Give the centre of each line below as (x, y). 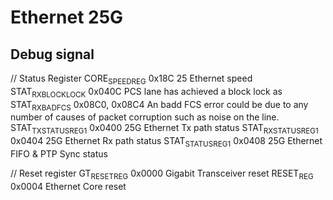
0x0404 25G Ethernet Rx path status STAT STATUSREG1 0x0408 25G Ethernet (166, 142)
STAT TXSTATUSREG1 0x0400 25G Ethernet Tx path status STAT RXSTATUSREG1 (164, 129)
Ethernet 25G (67, 17)
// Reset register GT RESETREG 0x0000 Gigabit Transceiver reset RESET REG (162, 174)
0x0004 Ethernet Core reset (68, 186)
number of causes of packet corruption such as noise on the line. (145, 117)
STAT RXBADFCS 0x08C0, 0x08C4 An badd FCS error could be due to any (159, 105)
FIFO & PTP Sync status (59, 153)
